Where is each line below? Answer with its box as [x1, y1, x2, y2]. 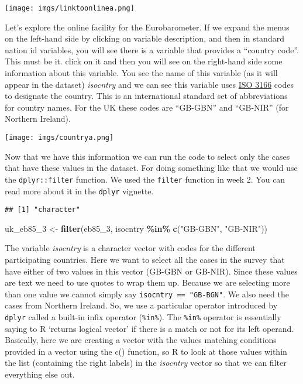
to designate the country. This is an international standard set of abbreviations [5, 90, 288, 102]
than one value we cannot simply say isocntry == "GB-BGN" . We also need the [5, 287, 289, 300]
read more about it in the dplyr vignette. [5, 184, 154, 197]
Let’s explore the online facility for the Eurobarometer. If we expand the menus [5, 20, 290, 33]
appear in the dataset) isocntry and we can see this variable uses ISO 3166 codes [5, 78, 294, 90]
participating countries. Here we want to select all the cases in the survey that [5, 253, 285, 265]
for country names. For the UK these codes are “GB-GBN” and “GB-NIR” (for [5, 101, 289, 113]
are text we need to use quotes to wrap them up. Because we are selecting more [5, 276, 290, 289]
